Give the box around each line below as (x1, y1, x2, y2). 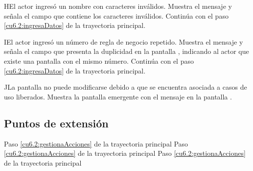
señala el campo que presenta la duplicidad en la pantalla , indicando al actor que (4, 46, 249, 56)
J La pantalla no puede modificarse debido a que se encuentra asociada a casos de (4, 82, 247, 92)
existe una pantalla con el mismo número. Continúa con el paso (4, 55, 194, 66)
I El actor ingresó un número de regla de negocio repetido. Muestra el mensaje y (4, 36, 243, 47)
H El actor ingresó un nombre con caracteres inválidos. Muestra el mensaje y (4, 1, 232, 11)
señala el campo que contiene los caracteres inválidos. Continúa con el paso (4, 10, 229, 21)
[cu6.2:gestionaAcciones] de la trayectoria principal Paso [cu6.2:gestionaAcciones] (4, 148, 246, 158)
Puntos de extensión (4, 115, 109, 130)
